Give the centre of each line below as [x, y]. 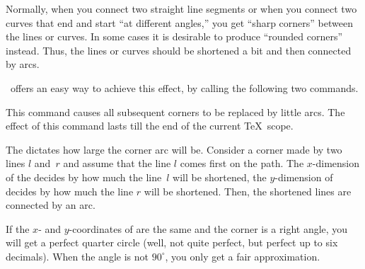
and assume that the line [117, 163]
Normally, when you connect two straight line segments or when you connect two [181, 8]
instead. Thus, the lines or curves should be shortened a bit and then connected [179, 50]
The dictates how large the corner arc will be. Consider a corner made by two [174, 149]
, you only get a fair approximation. [243, 256]
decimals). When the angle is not [77, 256]
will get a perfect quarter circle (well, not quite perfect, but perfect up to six [172, 242]
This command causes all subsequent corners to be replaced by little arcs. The [175, 111]
